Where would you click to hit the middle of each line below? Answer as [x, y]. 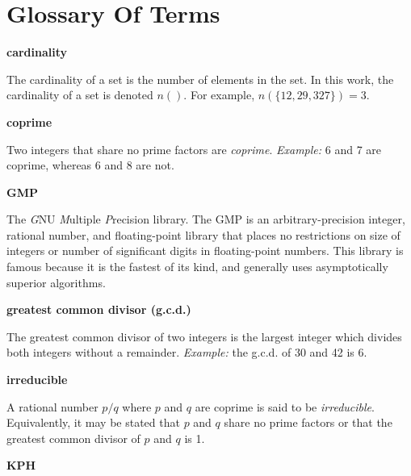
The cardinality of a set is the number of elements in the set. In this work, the [200, 79]
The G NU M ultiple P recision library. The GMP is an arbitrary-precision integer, [206, 219]
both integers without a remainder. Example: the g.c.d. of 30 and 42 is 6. [187, 352]
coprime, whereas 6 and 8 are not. [90, 165]
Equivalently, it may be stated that [93, 422]
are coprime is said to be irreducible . [285, 406]
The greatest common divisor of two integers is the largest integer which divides [204, 336]
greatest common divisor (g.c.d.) [99, 309]
